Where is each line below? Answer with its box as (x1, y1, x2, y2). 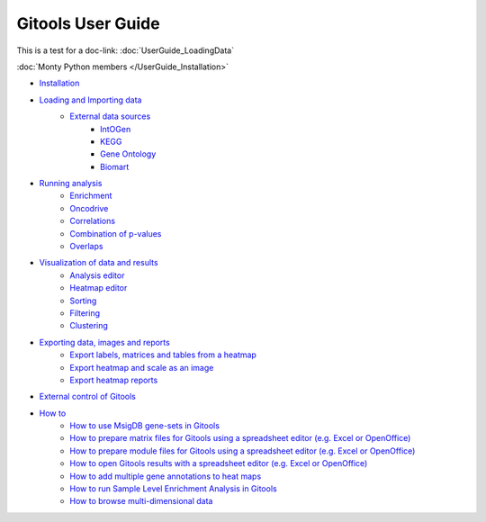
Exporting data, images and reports (39, 337, 170, 347)
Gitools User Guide (16, 13, 161, 33)
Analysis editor (69, 270, 125, 281)
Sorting (69, 295, 97, 306)
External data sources (69, 111, 151, 121)
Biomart (100, 161, 130, 172)
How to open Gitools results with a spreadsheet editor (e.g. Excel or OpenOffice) (69, 458, 368, 469)
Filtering (69, 307, 101, 319)
